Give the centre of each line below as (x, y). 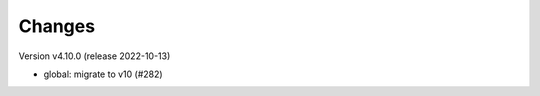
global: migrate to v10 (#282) (103, 74)
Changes (56, 26)
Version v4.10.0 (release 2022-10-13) (94, 56)
